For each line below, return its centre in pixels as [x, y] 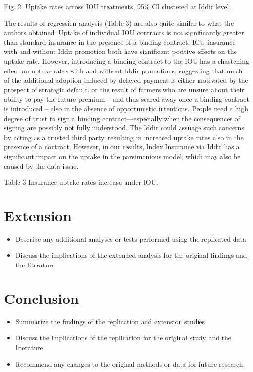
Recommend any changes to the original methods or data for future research [129, 363]
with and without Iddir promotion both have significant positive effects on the [120, 51]
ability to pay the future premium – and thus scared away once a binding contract [126, 99]
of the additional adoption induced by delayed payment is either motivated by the [126, 80]
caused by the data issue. [41, 166]
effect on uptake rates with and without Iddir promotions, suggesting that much [123, 70]
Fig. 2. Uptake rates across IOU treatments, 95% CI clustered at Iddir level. [117, 6]
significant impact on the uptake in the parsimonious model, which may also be [122, 156]
